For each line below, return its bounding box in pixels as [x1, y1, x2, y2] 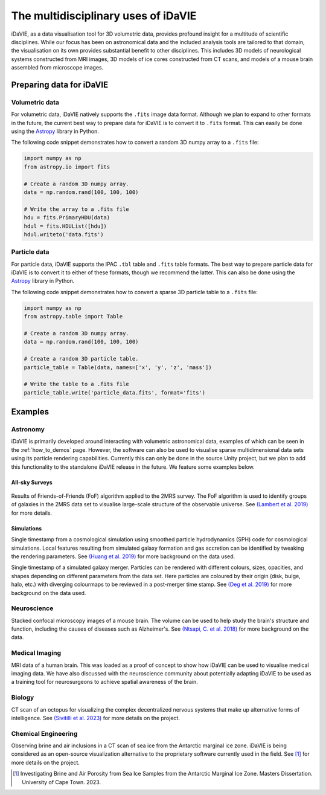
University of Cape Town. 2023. [22, 778, 101, 785]
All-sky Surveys [11, 478, 53, 486]
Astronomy [11, 425, 45, 434]
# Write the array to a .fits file [24, 205, 129, 213]
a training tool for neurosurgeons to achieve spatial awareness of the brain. [11, 678, 199, 686]
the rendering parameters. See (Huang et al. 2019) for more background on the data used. [11, 553, 235, 560]
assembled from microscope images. [11, 64, 104, 71]
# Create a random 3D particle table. [24, 355, 139, 362]
